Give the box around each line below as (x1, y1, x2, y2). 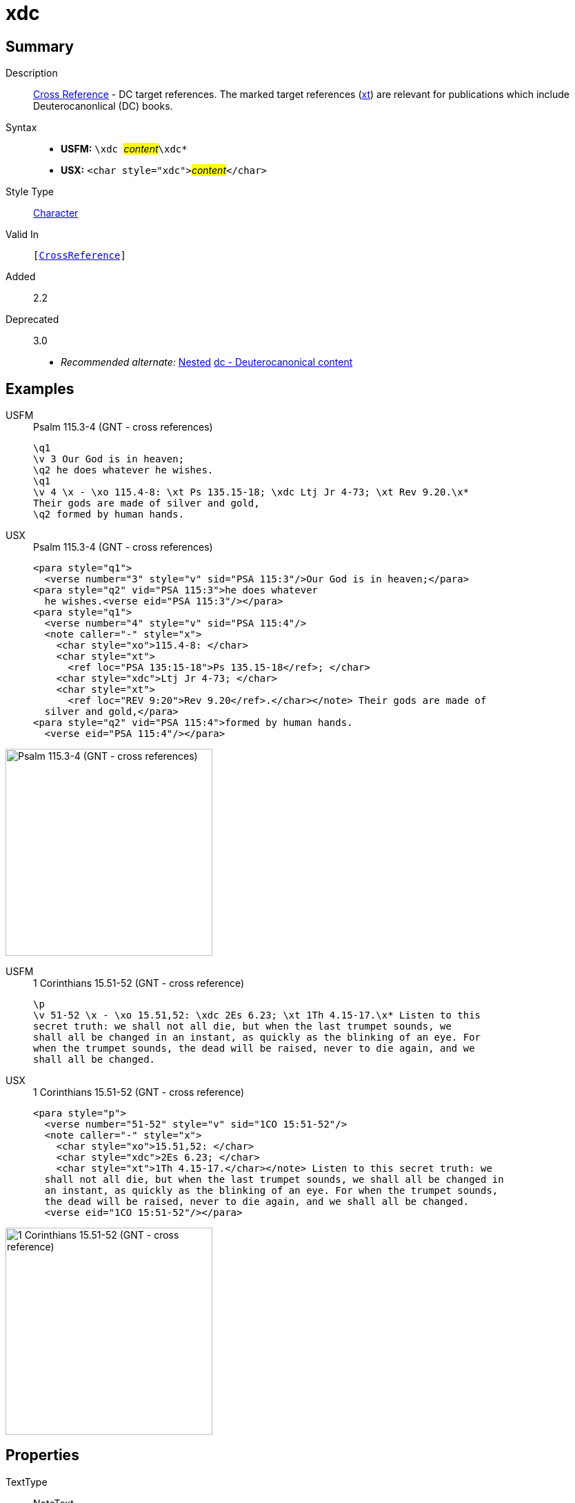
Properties (6, 1446, 79, 1464)
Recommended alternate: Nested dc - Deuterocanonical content (61, 356, 353, 369)
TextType (6, 1475, 48, 1488)
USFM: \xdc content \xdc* (61, 143, 188, 155)
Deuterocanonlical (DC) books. (33, 100, 173, 112)
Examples (6, 380, 74, 397)
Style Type (6, 186, 54, 198)
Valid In (6, 228, 39, 241)
